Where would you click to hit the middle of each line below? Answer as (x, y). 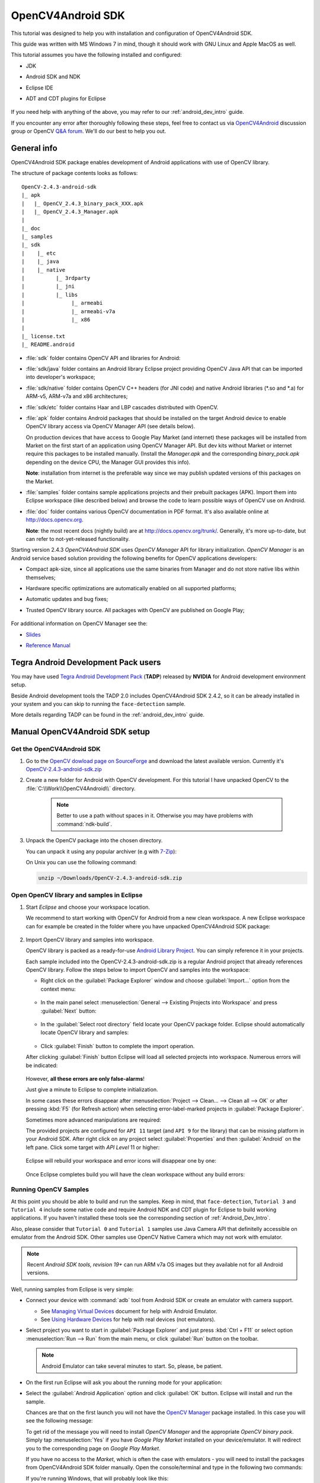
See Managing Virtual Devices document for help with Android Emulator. (129, 1311)
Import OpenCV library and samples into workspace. (90, 940)
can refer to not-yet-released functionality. (78, 539)
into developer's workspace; (61, 377)
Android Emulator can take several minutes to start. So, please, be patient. (132, 1366)
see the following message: (59, 1421)
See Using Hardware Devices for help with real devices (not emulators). (128, 1319)
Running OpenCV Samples (50, 1189)
